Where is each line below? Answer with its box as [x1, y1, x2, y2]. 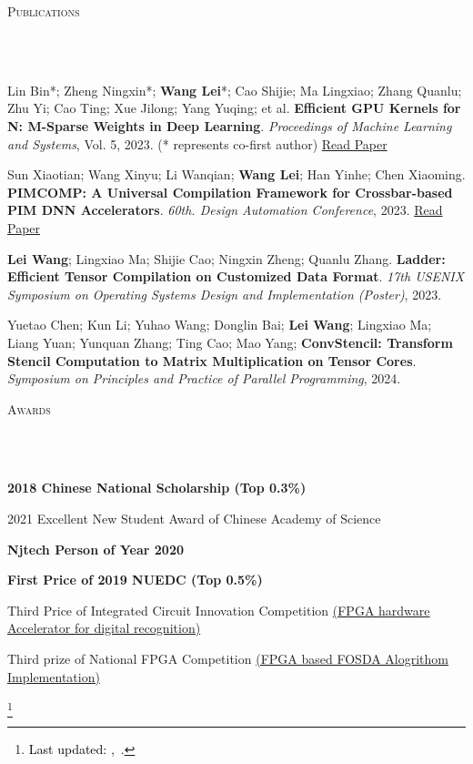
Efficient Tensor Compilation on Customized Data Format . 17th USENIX [7, 267, 465, 286]
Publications [7, 2, 80, 20]
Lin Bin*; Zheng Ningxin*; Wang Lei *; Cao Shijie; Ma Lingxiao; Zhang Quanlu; [7, 80, 462, 99]
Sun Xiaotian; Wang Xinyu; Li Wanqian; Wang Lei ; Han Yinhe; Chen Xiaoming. [7, 165, 466, 184]
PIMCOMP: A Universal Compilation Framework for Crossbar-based [7, 182, 453, 201]
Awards [7, 399, 51, 418]
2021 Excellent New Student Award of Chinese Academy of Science [7, 509, 381, 528]
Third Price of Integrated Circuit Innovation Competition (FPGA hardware [7, 600, 430, 619]
